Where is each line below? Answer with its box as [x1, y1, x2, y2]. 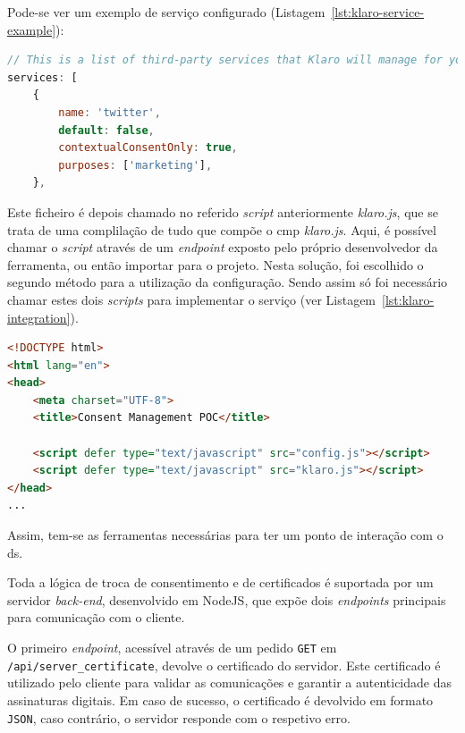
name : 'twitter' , [58, 105, 161, 119]
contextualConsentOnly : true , [58, 141, 238, 155]
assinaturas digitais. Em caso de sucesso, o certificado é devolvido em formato [7, 690, 434, 709]
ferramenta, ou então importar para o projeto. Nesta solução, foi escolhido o [7, 255, 424, 274]
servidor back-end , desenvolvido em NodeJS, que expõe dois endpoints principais [7, 590, 446, 609]
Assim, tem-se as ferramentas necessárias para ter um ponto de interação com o [7, 526, 444, 544]
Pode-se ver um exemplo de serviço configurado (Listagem [7, 3, 325, 21]
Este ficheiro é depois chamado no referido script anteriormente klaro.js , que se [7, 202, 438, 221]
